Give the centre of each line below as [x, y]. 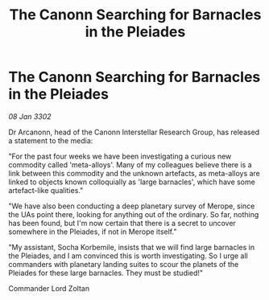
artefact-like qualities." [46, 190]
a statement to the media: [51, 140]
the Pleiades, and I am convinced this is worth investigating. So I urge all [128, 256]
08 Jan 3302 [30, 116]
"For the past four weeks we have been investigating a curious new [120, 156]
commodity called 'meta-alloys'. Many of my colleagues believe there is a [130, 164]
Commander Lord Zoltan [49, 288]
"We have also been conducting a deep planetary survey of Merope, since [132, 206]
